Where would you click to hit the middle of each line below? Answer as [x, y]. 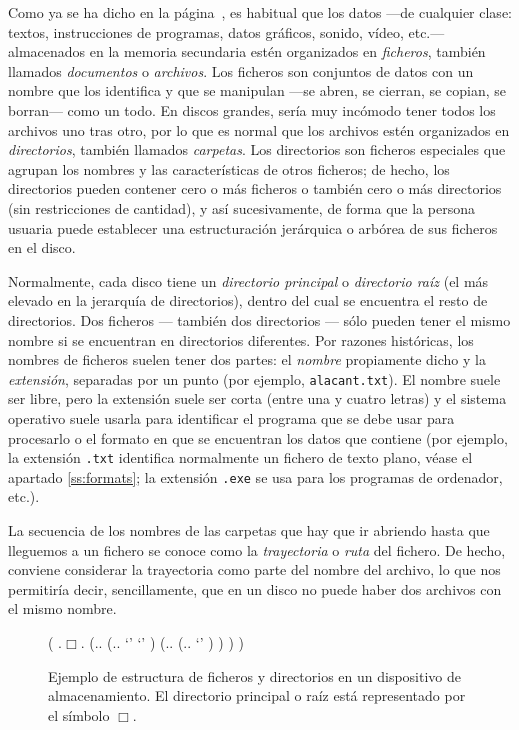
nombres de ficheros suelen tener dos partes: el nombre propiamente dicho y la [247, 359]
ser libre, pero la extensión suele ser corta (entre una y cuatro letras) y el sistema [257, 398]
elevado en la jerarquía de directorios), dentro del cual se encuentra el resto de [248, 300]
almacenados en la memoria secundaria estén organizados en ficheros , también [247, 51]
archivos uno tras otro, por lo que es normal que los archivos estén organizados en [259, 129]
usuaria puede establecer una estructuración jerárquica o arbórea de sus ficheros [253, 227]
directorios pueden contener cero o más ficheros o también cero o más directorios [255, 188]
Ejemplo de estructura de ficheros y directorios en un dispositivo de [254, 675]
